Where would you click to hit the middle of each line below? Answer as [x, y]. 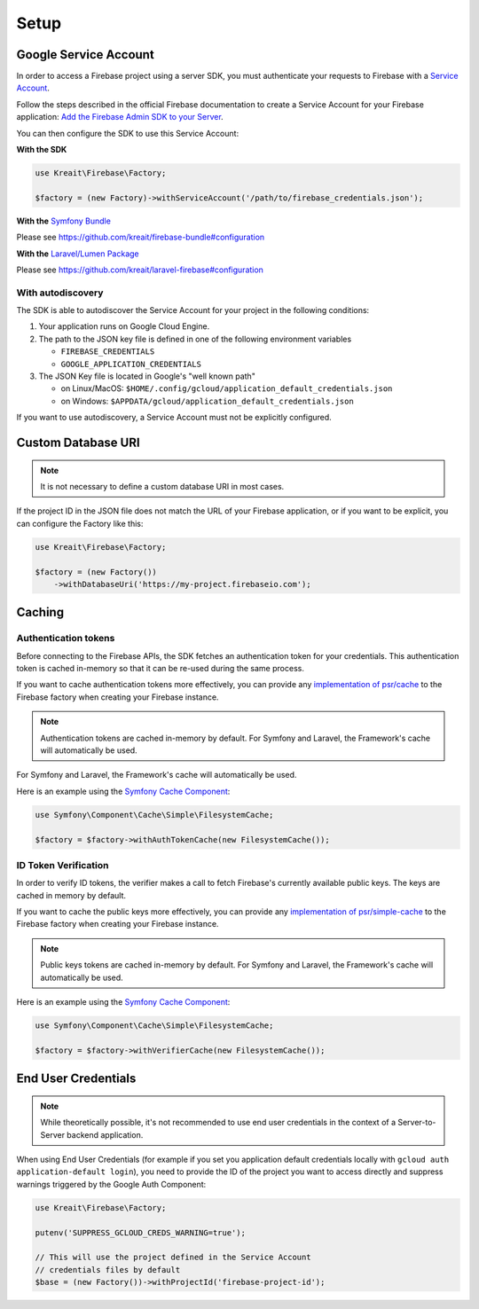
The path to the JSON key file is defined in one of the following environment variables [195, 339]
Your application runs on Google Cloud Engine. [124, 326]
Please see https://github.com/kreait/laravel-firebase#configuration [140, 270]
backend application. [105, 1134]
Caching [40, 612]
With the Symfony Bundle [63, 221]
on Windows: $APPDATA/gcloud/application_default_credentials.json [207, 401]
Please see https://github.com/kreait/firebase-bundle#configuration [141, 237]
